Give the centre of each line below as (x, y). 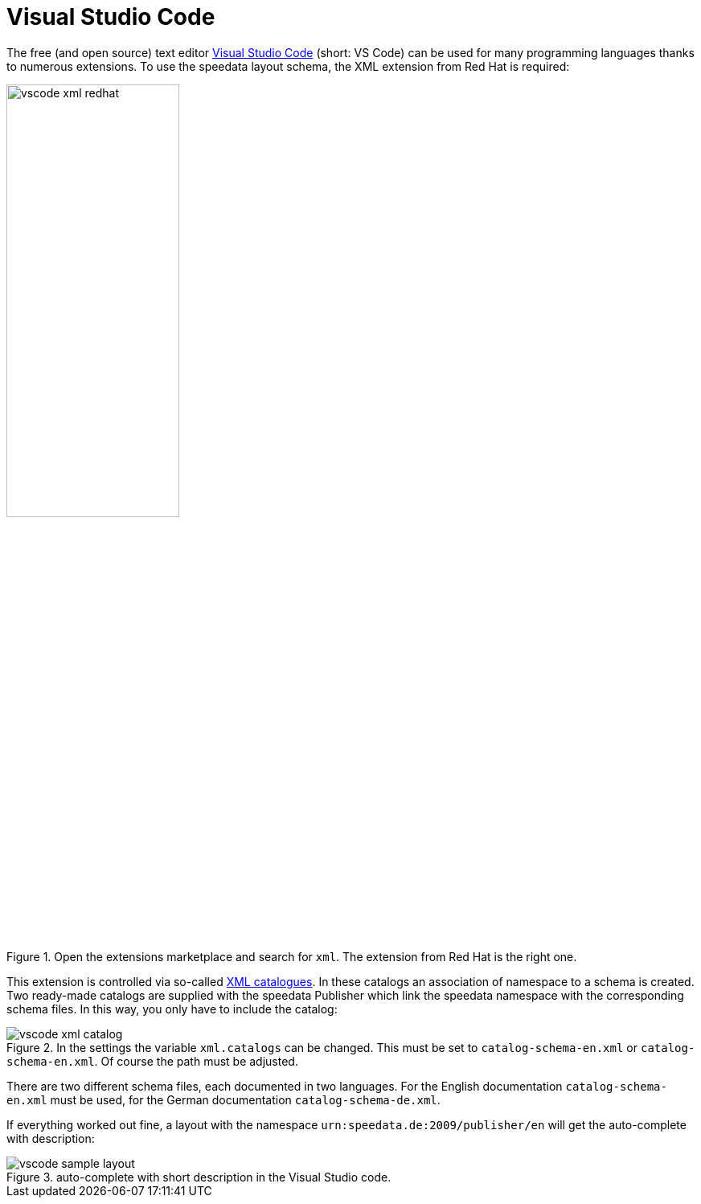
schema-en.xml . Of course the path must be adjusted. (152, 1061)
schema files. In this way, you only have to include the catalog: (172, 1009)
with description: (51, 1138)
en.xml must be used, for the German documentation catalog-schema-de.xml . (223, 1099)
